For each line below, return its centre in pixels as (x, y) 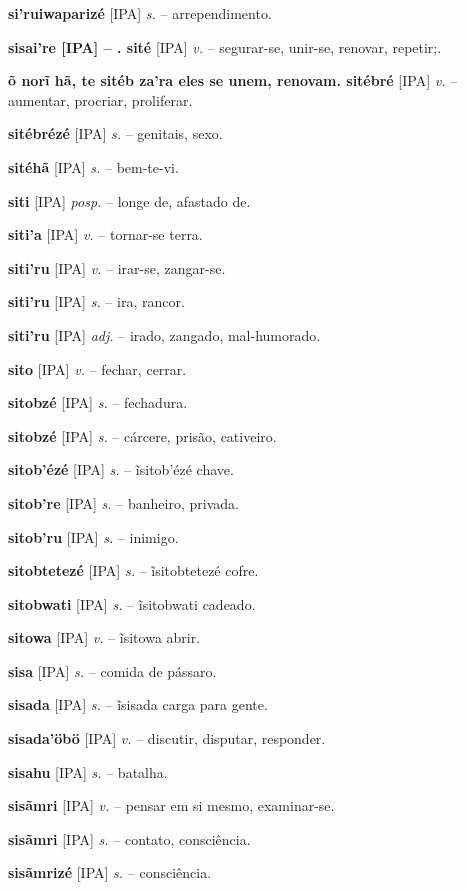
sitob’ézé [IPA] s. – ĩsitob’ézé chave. (121, 469)
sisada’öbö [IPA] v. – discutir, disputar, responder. (167, 738)
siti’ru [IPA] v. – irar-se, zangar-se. (117, 267)
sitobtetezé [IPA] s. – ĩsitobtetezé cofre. (133, 570)
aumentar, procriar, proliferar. (100, 99)
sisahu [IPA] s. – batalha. (88, 771)
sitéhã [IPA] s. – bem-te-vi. (93, 166)
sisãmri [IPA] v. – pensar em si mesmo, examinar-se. (171, 805)
